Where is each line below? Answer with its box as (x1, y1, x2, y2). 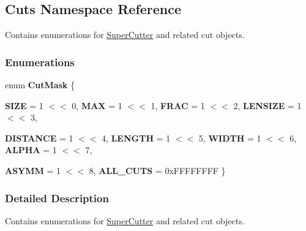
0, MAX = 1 (72, 99, 122, 112)
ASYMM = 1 (5, 164, 61, 176)
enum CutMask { (5, 78, 75, 91)
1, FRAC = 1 (151, 99, 205, 112)
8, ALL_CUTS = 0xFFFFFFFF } (89, 164, 226, 176)
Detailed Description (5, 190, 109, 205)
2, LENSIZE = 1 (233, 99, 302, 112)
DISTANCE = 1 (5, 131, 73, 144)
